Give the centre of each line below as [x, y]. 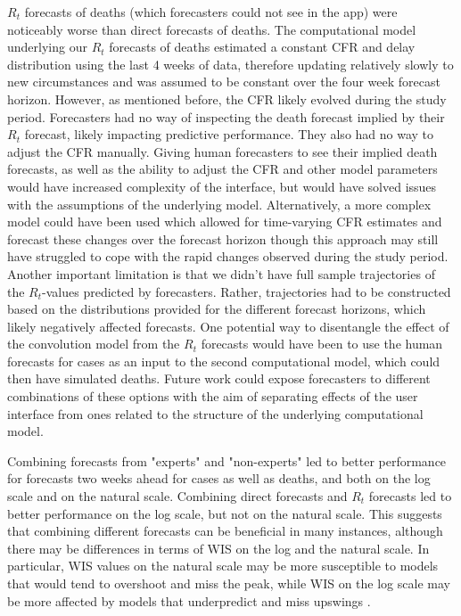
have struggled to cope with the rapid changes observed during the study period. [228, 256]
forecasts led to [410, 496]
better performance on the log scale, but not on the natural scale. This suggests [225, 513]
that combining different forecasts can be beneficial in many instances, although [225, 531]
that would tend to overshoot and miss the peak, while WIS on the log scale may [229, 583]
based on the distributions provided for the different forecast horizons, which [217, 309]
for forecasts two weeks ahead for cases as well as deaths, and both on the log [219, 478]
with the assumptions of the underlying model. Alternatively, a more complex [219, 204]
